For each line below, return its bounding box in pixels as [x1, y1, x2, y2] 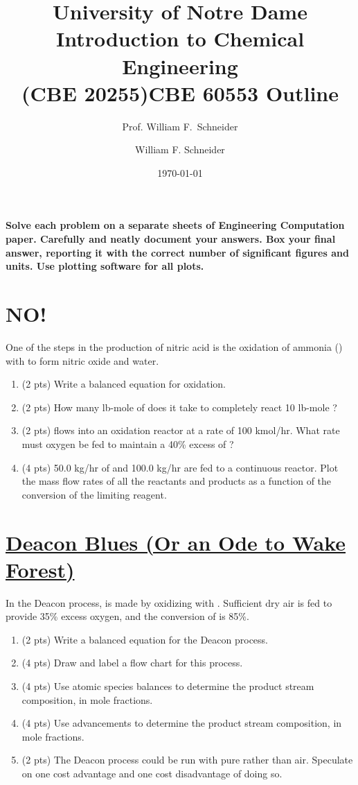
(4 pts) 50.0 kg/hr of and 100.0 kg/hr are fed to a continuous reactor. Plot [21, 460, 339, 474]
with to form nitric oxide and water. [6, 353, 159, 368]
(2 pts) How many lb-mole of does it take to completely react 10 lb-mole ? [21, 399, 337, 414]
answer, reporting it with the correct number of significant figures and [6, 245, 349, 259]
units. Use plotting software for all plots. [6, 259, 204, 273]
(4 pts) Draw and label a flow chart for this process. [21, 655, 243, 670]
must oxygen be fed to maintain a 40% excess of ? [21, 436, 234, 451]
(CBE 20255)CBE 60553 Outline [21, 78, 339, 107]
